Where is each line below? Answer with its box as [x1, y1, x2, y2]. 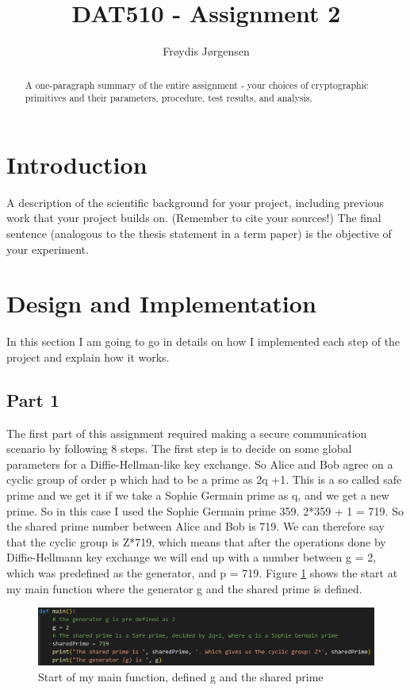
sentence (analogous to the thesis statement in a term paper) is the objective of [6, 224, 392, 241]
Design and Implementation [6, 287, 316, 320]
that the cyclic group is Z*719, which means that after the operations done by [6, 533, 386, 550]
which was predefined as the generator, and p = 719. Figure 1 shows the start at [6, 565, 398, 581]
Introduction [6, 148, 148, 180]
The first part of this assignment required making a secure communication [6, 424, 367, 441]
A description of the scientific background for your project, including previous [6, 194, 385, 210]
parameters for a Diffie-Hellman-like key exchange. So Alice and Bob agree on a [6, 455, 393, 472]
